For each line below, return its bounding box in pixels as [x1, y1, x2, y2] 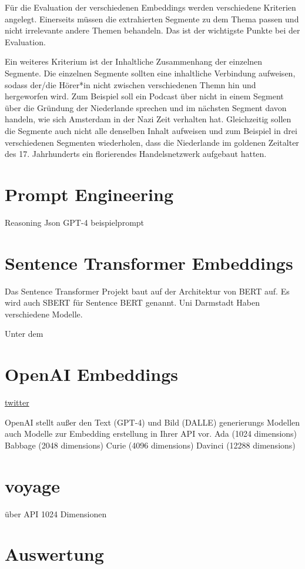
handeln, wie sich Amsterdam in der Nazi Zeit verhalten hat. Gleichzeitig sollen [5, 113, 291, 125]
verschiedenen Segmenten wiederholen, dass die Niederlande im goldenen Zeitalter [5, 136, 299, 148]
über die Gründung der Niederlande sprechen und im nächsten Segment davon [5, 101, 287, 113]
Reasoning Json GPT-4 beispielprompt [5, 216, 145, 228]
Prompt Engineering [5, 182, 174, 206]
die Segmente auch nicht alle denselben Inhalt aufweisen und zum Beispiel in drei [5, 124, 297, 136]
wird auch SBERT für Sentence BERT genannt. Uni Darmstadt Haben [5, 296, 260, 309]
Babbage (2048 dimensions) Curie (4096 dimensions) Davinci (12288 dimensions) [5, 439, 296, 451]
